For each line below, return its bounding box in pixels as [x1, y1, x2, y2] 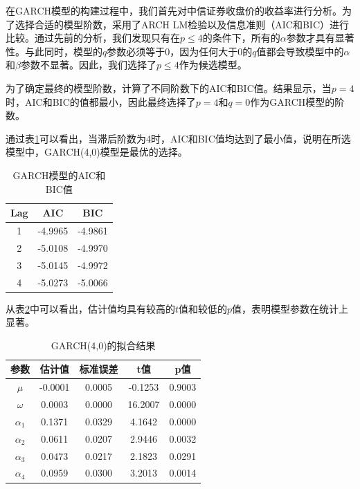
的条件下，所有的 [202, 30, 280, 45]
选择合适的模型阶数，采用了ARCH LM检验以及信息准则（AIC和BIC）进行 [15, 17, 350, 31]
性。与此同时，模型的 [6, 44, 102, 58]
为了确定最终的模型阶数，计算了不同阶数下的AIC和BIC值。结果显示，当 [6, 80, 332, 95]
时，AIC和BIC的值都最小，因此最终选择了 [6, 94, 196, 109]
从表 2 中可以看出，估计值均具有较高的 [6, 301, 175, 315]
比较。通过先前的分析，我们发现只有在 [6, 30, 180, 45]
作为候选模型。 [179, 57, 247, 72]
